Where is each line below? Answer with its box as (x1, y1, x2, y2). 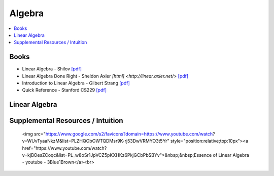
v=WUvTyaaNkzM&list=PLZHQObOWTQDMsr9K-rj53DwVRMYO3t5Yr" (22, 138, 169, 144)
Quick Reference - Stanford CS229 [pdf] (22, 87, 107, 93)
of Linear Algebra (213, 152, 250, 158)
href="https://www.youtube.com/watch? (22, 145, 107, 151)
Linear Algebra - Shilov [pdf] (22, 66, 82, 72)
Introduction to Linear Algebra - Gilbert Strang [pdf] (22, 80, 130, 86)
